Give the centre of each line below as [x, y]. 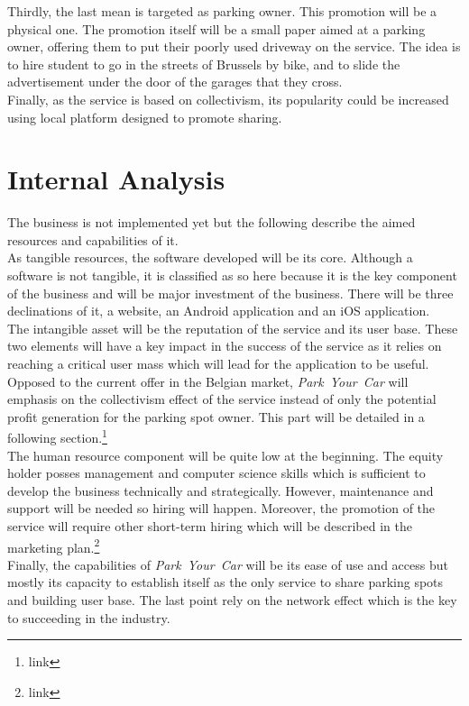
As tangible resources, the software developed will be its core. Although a [210, 257]
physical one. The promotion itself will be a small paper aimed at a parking [216, 28]
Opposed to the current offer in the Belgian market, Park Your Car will [208, 381]
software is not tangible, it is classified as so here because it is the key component [232, 275]
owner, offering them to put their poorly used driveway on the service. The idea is [234, 46]
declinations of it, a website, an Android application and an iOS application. [219, 311]
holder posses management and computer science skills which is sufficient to [216, 473]
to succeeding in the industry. [89, 617]
